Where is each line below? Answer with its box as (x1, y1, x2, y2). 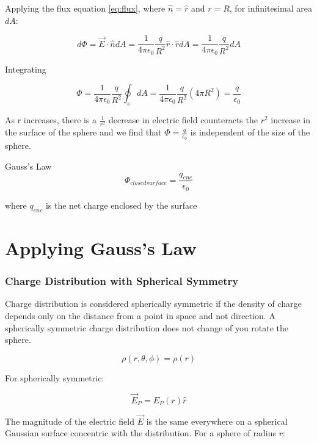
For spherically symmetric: (5, 371, 104, 384)
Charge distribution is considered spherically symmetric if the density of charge (5, 297, 302, 310)
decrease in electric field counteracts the (108, 113, 258, 126)
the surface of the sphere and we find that (5, 126, 162, 139)
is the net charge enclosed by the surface (45, 198, 197, 211)
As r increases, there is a (5, 113, 97, 126)
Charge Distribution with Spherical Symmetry (5, 273, 239, 289)
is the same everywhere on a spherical (146, 414, 288, 427)
